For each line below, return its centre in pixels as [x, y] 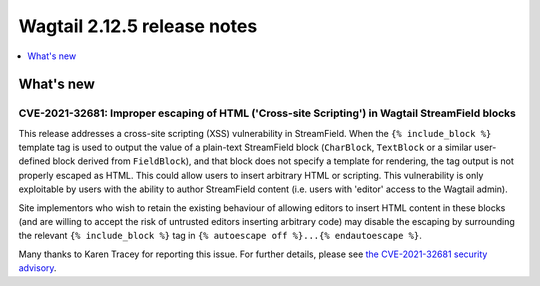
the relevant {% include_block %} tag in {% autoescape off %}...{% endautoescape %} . [220, 236]
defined [34, 161]
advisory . [37, 268]
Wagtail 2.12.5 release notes [138, 26]
